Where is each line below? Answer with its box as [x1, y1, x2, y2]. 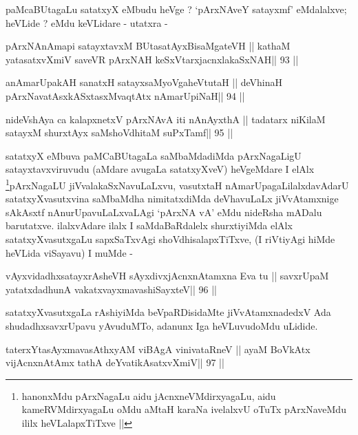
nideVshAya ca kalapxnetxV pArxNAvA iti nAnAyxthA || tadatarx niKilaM [6, 112, 326, 126]
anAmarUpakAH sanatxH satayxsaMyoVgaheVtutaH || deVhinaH [6, 75, 283, 89]
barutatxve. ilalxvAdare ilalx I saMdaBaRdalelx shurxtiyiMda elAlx [6, 218, 293, 233]
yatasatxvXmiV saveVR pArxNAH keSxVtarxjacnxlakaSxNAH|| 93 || [6, 52, 299, 66]
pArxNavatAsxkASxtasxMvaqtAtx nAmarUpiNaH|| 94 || [6, 88, 245, 103]
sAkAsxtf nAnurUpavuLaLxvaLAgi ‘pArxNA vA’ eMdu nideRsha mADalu [6, 204, 322, 219]
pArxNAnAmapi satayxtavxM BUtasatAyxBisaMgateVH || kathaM [6, 39, 291, 53]
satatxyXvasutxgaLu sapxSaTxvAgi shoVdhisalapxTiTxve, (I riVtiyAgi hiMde [6, 231, 335, 246]
